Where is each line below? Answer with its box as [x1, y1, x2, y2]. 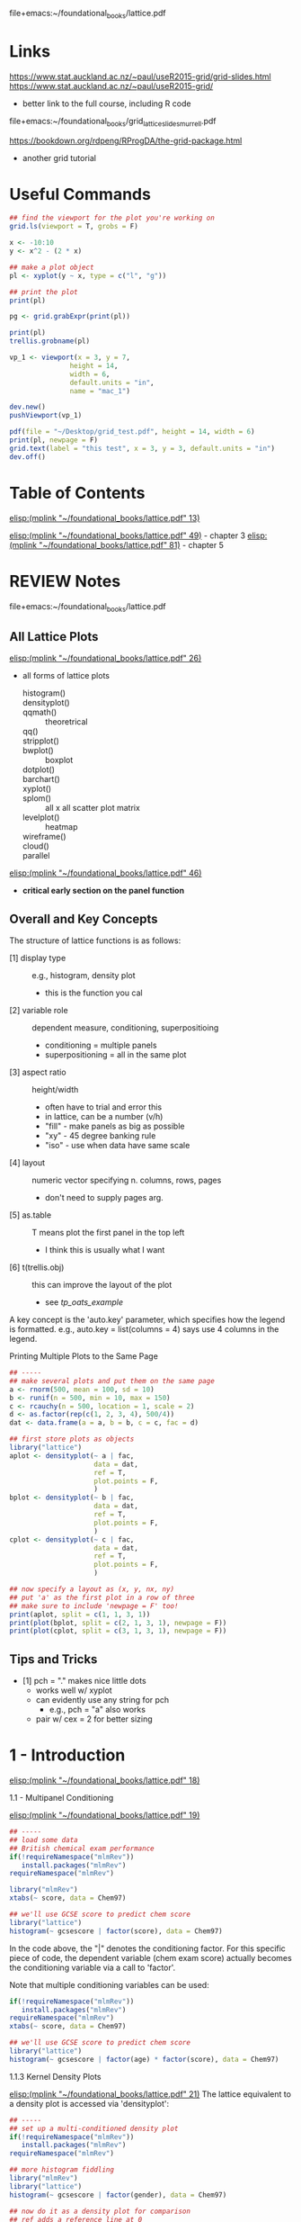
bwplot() [22, 745, 54, 756]
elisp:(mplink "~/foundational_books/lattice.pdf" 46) [9, 868, 202, 878]
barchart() [22, 774, 60, 785]
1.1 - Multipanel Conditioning [9, 1793, 114, 1804]
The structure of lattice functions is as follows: [9, 935, 181, 946]
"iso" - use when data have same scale [44, 1140, 190, 1151]
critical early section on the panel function [22, 886, 185, 896]
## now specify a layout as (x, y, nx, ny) [9, 1585, 175, 1594]
